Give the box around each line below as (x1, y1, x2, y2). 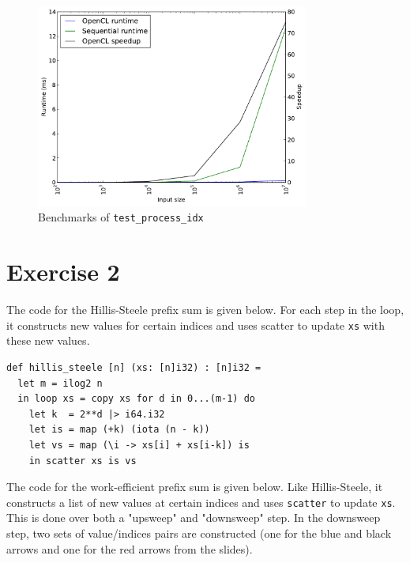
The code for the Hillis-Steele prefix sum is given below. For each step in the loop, (6, 301, 404, 318)
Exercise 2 (6, 255, 120, 288)
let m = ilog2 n (17, 377, 103, 389)
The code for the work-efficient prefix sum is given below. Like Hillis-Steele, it (6, 478, 383, 495)
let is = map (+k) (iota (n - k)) (28, 424, 210, 436)
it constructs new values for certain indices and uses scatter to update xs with (6, 316, 385, 333)
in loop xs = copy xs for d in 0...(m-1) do (17, 393, 255, 405)
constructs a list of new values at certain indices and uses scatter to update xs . (6, 493, 396, 510)
